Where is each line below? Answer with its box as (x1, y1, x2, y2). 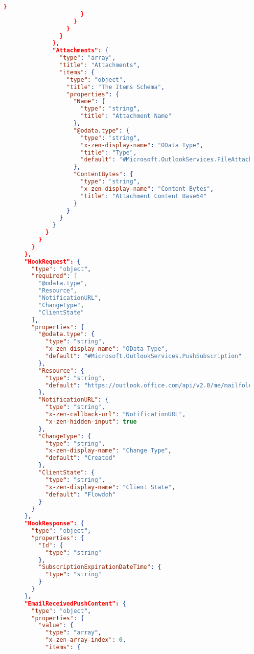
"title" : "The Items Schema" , (66, 83, 165, 90)
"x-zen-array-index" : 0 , (45, 636, 126, 644)
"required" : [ (31, 272, 77, 280)
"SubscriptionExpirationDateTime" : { (38, 564, 162, 571)
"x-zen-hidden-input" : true (45, 418, 137, 425)
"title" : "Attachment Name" (80, 113, 172, 120)
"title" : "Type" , (80, 149, 137, 156)
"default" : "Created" (45, 454, 116, 462)
